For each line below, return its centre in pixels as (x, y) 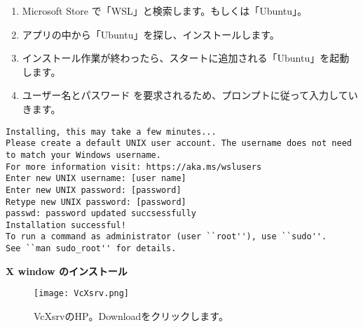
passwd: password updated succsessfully (101, 214)
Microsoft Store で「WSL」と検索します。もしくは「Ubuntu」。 (164, 11)
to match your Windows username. (83, 155)
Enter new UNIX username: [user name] (96, 179)
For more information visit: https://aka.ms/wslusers (134, 167)
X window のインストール (67, 271)
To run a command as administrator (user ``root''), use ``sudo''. (166, 237)
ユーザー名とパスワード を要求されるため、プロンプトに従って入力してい (190, 95)
